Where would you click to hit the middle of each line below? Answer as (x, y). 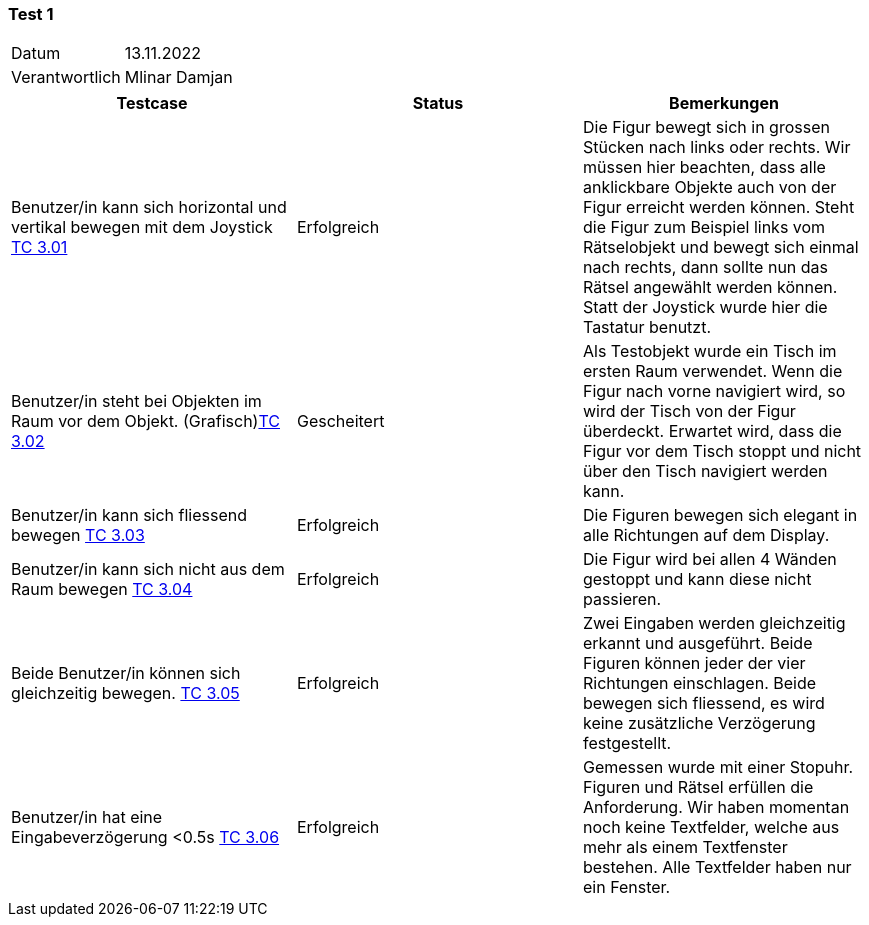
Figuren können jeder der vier (694, 663)
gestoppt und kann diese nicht (697, 579)
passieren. (622, 599)
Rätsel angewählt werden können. (710, 287)
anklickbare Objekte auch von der (709, 187)
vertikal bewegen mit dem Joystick (142, 227)
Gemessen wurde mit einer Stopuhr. (718, 767)
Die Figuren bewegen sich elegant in (720, 515)
